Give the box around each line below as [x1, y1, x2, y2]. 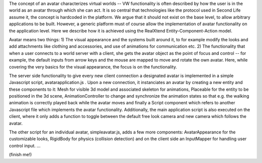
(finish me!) [9, 152, 32, 158]
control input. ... [9, 143, 41, 148]
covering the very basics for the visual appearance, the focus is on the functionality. [9, 64, 177, 70]
